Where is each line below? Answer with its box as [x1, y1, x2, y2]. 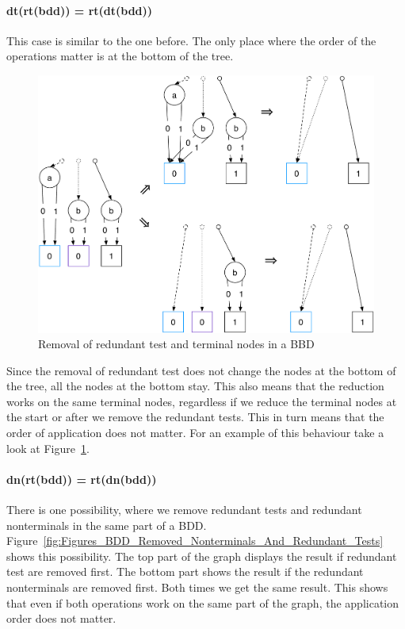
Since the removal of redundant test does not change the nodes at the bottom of [6, 362, 396, 378]
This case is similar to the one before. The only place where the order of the [6, 32, 376, 48]
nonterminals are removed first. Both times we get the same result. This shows [6, 579, 388, 596]
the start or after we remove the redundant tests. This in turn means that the [6, 408, 384, 425]
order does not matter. [6, 610, 117, 627]
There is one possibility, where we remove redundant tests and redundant [6, 501, 362, 518]
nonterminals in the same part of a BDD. [6, 516, 207, 533]
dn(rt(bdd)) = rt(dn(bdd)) [6, 470, 157, 487]
